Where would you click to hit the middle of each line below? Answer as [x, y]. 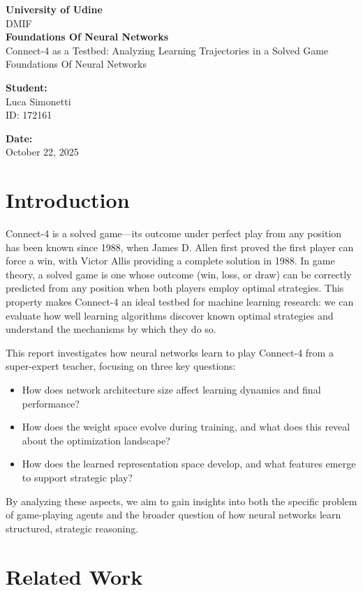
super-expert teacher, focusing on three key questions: [121, 366]
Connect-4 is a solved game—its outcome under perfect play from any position [174, 233]
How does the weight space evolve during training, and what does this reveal [186, 427]
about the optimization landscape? [96, 440]
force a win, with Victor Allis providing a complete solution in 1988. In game [170, 261]
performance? [51, 403]
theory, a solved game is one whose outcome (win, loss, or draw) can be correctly [179, 274]
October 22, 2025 [42, 152]
